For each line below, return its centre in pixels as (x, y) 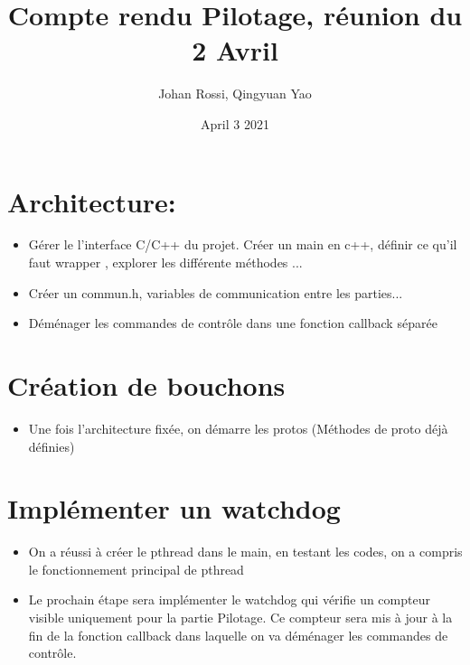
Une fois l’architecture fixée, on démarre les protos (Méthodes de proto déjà (238, 428)
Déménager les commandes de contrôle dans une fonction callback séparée (233, 323)
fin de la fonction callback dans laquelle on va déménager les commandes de (238, 635)
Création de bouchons (146, 385)
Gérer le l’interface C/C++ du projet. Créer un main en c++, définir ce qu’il (243, 244)
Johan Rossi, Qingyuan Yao (235, 94)
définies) (52, 446)
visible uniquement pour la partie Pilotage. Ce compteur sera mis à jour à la (240, 618)
